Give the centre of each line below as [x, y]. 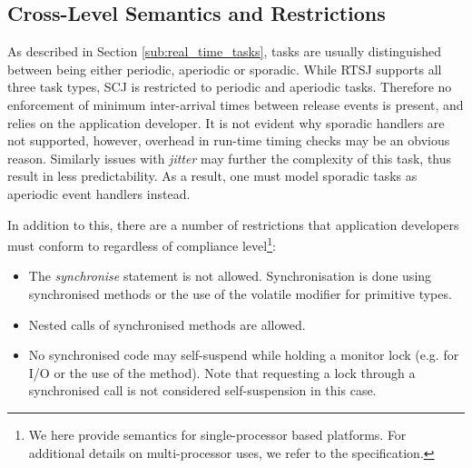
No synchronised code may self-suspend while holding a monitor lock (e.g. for [244, 355]
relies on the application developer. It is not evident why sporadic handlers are [226, 122]
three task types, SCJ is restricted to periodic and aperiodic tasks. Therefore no [230, 87]
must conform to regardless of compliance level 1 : [142, 244]
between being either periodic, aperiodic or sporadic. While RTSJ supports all [225, 69]
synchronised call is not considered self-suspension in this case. [202, 390]
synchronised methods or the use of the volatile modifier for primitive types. [240, 293]
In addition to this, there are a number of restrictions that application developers [233, 224]
